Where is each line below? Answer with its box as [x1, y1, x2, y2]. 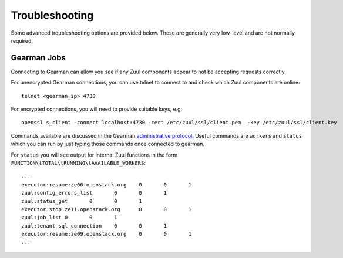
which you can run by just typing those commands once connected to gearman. [11, 141, 205, 148]
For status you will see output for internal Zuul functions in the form [11, 151, 178, 158]
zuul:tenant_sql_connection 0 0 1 [21, 222, 167, 229]
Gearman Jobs [11, 53, 66, 63]
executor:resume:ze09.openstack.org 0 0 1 [21, 230, 192, 237]
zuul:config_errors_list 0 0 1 [21, 189, 167, 196]
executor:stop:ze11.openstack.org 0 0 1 [21, 206, 192, 212]
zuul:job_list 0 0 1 [21, 214, 117, 221]
